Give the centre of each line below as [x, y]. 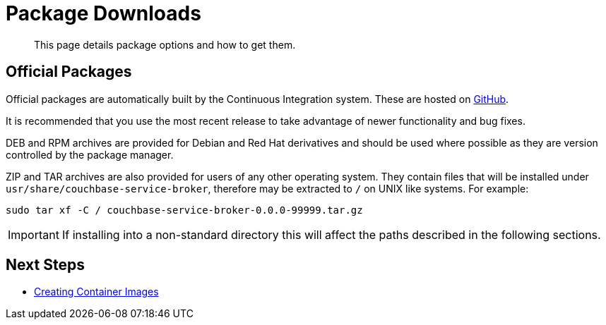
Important [34, 234]
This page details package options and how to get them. [165, 44]
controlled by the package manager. [90, 154]
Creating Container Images [96, 292]
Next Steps [45, 265]
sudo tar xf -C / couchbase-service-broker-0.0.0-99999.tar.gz [184, 210]
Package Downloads [103, 13]
